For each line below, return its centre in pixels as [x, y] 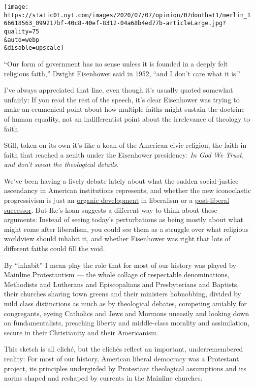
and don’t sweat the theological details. [61, 164]
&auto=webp [22, 40]
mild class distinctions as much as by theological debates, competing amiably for [126, 303]
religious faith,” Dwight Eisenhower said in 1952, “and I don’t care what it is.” [122, 73]
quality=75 [22, 31]
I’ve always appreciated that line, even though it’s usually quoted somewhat [119, 90]
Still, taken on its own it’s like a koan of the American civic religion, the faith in [125, 145]
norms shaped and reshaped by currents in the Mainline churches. [103, 378]
